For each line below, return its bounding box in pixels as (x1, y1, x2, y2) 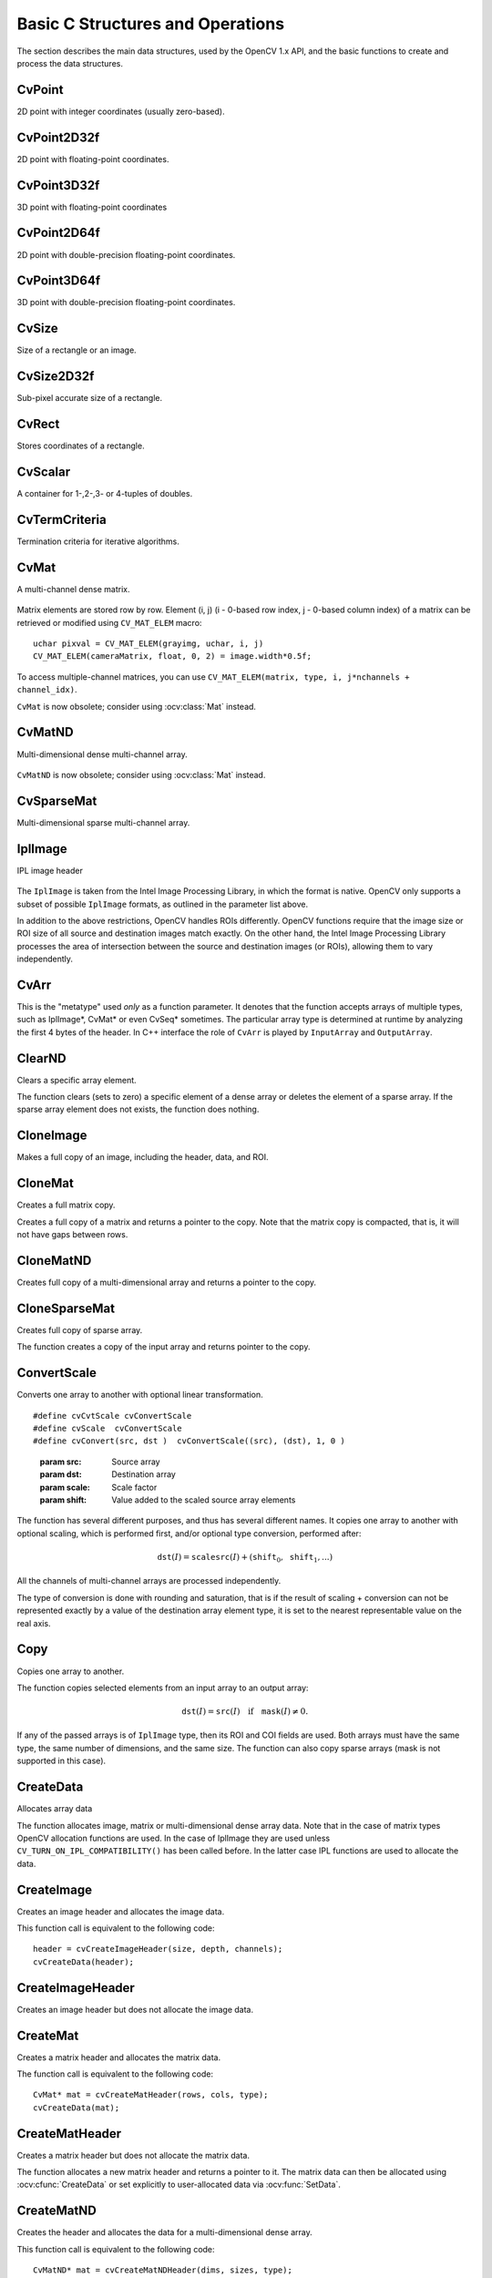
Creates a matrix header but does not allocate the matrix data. (16, 2150, 251, 2160)
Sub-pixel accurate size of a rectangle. (16, 393, 163, 404)
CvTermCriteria (16, 511, 107, 528)
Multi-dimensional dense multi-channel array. (16, 748, 189, 760)
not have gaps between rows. (16, 1229, 128, 1240)
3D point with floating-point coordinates (16, 201, 168, 212)
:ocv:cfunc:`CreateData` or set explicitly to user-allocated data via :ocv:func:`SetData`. (16, 2179, 341, 2191)
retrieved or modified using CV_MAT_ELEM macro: (16, 617, 202, 628)
